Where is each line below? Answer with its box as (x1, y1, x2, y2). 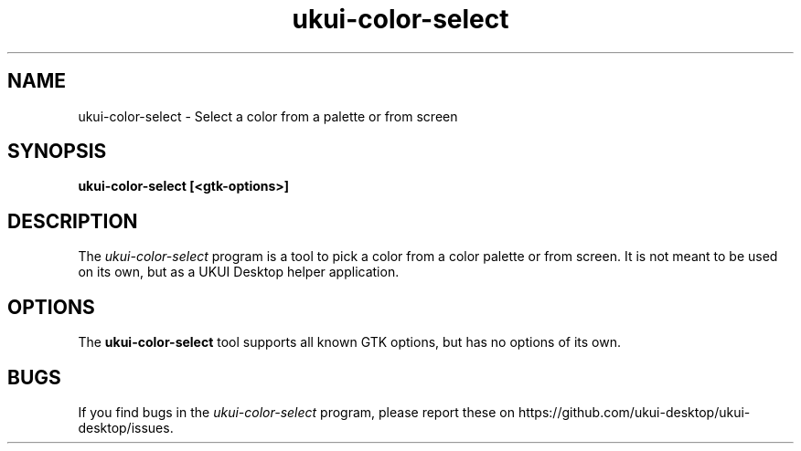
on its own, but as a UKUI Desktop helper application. (78, 264, 400, 280)
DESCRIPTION (7, 209, 138, 233)
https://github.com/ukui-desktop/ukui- (518, 404, 751, 420)
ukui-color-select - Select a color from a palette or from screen (78, 108, 458, 124)
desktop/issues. (78, 419, 174, 435)
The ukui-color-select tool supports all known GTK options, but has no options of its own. (78, 334, 621, 351)
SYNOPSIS (7, 140, 107, 163)
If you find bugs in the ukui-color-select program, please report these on (78, 404, 515, 420)
